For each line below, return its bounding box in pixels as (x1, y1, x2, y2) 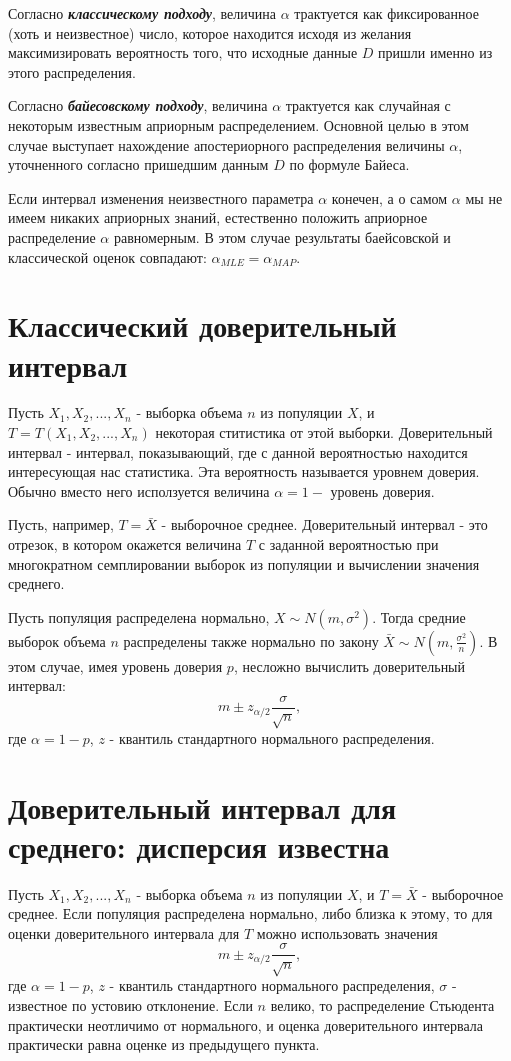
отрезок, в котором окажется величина (8, 534, 242, 554)
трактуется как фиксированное (294, 3, 479, 23)
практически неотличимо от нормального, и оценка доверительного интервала (8, 1014, 484, 1035)
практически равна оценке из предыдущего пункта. (8, 1034, 320, 1055)
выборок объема (8, 630, 106, 651)
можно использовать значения (256, 922, 438, 943)
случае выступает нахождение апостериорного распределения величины (8, 134, 445, 155)
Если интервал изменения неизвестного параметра (8, 187, 314, 208)
